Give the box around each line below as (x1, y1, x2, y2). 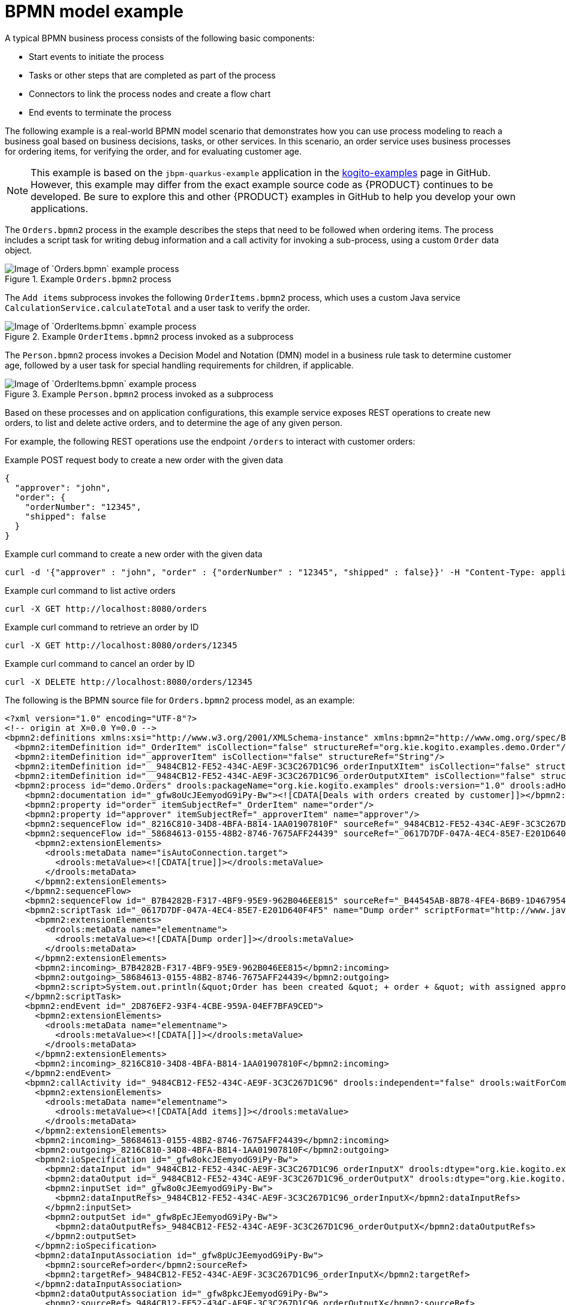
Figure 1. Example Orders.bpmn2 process (5, 273, 171, 284)
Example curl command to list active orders (5, 585, 176, 596)
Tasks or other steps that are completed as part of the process (29, 70, 276, 80)
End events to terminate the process (29, 107, 171, 117)
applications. (31, 202, 88, 215)
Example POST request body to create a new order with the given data (5, 454, 284, 465)
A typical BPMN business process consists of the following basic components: (5, 32, 315, 43)
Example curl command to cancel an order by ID (5, 658, 195, 669)
